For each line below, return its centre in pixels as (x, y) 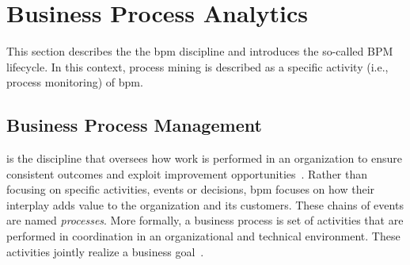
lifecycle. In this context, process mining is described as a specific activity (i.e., (197, 66)
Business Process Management (134, 125)
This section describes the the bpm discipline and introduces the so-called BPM (200, 51)
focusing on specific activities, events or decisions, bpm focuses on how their (191, 189)
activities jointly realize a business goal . (105, 251)
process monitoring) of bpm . (75, 82)
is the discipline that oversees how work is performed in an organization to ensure (205, 158)
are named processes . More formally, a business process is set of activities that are (205, 220)
